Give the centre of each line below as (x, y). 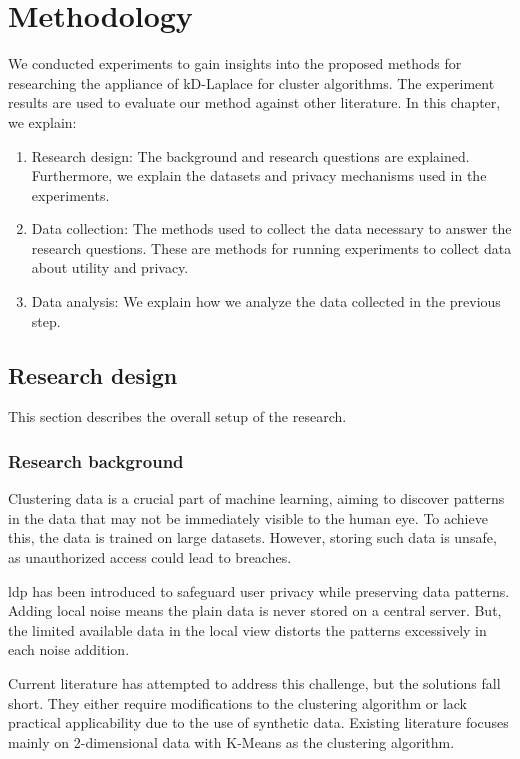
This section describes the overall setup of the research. (177, 416)
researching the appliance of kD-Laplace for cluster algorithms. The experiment (251, 82)
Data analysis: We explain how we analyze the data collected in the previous (266, 301)
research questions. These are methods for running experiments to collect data (271, 247)
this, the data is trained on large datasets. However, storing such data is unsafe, (252, 537)
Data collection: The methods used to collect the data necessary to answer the (271, 228)
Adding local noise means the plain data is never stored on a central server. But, (255, 610)
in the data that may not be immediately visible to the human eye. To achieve (248, 517)
